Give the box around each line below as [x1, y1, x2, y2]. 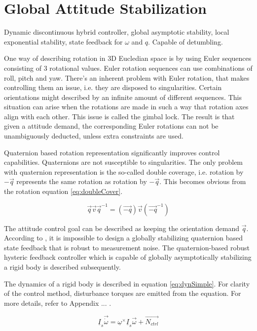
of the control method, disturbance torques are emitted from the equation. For [4, 288, 241, 298]
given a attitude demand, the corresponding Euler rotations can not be [4, 121, 219, 131]
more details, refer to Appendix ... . [4, 297, 111, 308]
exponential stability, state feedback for [4, 36, 123, 47]
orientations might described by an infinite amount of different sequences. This [4, 92, 242, 102]
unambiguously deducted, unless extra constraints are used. [4, 131, 184, 141]
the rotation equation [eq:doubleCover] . [4, 186, 123, 196]
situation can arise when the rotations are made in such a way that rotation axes [4, 101, 249, 112]
